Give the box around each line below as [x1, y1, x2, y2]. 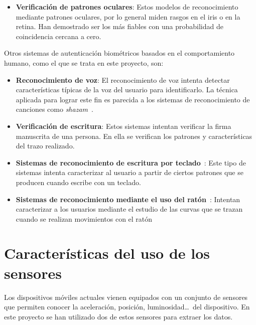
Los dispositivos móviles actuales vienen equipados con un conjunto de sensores [4, 291, 248, 302]
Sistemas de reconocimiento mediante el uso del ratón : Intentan [16, 194, 240, 204]
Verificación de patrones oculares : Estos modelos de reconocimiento [16, 2, 238, 12]
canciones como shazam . [16, 104, 93, 114]
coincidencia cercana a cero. [16, 31, 101, 41]
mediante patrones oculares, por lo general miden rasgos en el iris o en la [16, 11, 240, 22]
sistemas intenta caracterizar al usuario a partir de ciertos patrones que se [16, 167, 243, 178]
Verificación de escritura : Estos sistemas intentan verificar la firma [16, 120, 231, 131]
